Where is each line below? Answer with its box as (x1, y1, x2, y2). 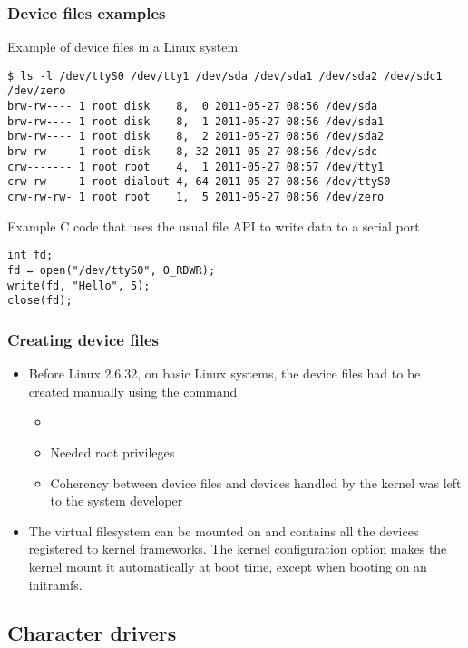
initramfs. (28, 574, 83, 594)
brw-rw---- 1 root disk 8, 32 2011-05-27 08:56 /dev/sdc (7, 145, 378, 159)
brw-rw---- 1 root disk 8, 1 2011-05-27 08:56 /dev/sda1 (7, 114, 385, 128)
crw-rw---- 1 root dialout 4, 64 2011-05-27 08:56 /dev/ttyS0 (7, 175, 391, 189)
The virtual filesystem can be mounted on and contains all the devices (28, 521, 419, 540)
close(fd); (7, 294, 73, 308)
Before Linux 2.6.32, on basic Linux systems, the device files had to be (28, 364, 421, 383)
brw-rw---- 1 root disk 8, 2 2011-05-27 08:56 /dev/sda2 (7, 130, 385, 143)
